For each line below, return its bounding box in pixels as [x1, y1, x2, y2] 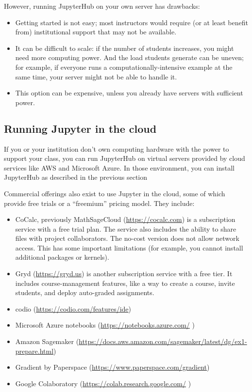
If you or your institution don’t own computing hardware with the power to [4, 143, 229, 154]
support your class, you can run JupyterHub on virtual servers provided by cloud [4, 153, 245, 163]
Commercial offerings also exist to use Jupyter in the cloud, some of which [4, 188, 225, 198]
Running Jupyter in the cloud [4, 121, 157, 136]
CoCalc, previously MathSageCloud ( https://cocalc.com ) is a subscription [15, 214, 235, 224]
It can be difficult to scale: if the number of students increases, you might [15, 43, 234, 53]
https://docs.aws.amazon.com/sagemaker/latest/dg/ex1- [79, 336, 247, 346]
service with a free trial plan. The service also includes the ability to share [15, 223, 236, 234]
